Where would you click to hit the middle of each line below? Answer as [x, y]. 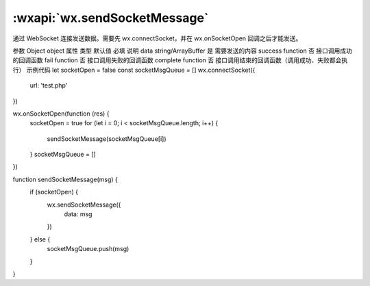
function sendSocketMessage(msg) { [65, 179]
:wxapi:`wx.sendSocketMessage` [111, 18]
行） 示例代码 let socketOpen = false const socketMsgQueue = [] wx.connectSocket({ [134, 70]
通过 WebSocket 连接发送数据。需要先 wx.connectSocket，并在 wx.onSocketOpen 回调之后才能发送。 [157, 38]
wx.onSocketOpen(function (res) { [61, 114]
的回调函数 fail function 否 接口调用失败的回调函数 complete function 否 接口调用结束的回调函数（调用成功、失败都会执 [180, 60]
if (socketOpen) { [54, 192]
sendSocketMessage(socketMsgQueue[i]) [107, 139]
